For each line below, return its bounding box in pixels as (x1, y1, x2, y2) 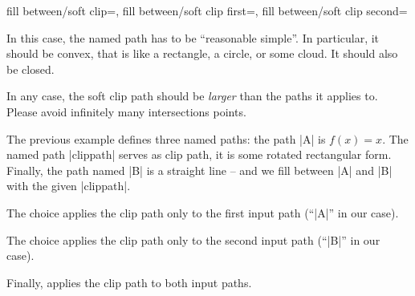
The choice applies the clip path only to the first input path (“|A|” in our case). (6, 204, 399, 221)
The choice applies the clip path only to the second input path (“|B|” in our (6, 231, 380, 248)
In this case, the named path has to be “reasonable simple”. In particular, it (6, 29, 380, 46)
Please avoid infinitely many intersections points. (6, 103, 246, 120)
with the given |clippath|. (6, 177, 131, 194)
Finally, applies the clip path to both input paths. (6, 274, 252, 290)
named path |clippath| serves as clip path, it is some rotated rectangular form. (6, 146, 392, 163)
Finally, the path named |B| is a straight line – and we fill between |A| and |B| (6, 161, 393, 178)
